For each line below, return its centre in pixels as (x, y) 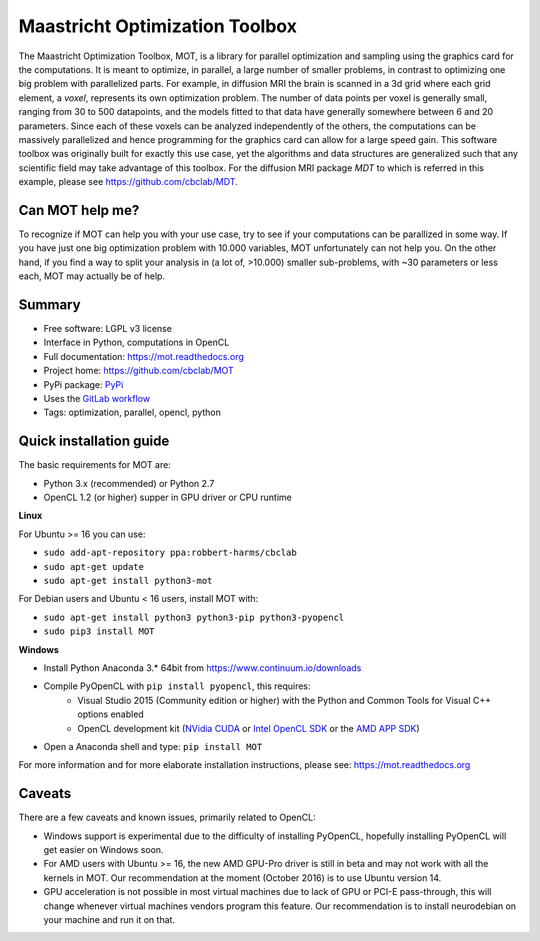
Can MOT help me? (79, 210)
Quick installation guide (94, 441)
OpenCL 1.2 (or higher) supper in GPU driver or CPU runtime (167, 497)
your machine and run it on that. (109, 919)
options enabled (110, 714)
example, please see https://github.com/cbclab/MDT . (128, 182)
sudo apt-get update (94, 566)
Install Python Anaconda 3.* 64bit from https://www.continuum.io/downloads (202, 667)
